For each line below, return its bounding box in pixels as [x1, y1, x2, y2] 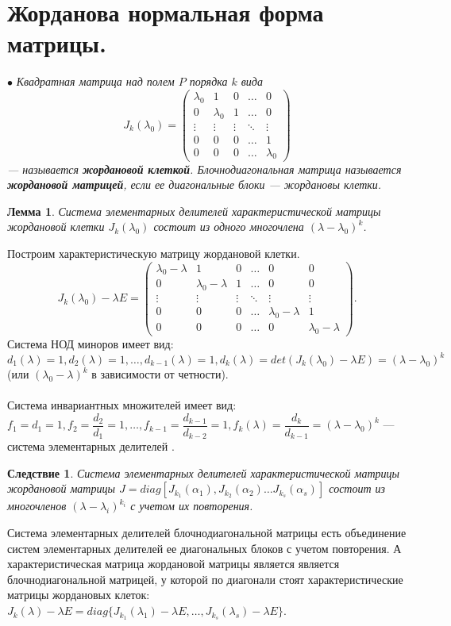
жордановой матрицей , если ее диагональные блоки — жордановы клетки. [7, 176, 382, 193]
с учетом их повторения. [130, 497, 253, 514]
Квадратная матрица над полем [16, 73, 175, 90]
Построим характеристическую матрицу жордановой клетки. [7, 244, 300, 261]
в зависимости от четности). [91, 366, 229, 382]
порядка [189, 73, 228, 90]
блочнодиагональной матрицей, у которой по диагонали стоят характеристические [7, 570, 403, 587]
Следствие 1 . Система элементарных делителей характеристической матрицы [7, 464, 400, 481]
